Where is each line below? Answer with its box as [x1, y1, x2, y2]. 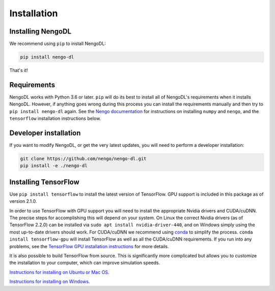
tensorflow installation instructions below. [9, 115, 101, 122]
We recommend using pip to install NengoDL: [9, 41, 106, 47]
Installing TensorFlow [9, 177, 80, 186]
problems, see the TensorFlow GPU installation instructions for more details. [9, 243, 169, 249]
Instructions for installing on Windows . [9, 278, 90, 285]
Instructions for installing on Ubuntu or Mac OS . [9, 269, 109, 275]
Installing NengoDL [9, 27, 71, 36]
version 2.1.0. [9, 198, 37, 204]
